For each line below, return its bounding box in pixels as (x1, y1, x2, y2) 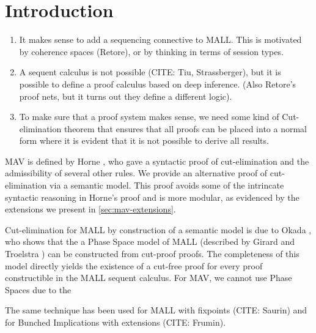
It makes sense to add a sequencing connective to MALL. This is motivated (19, 33, 302, 46)
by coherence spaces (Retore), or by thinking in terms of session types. (19, 45, 284, 58)
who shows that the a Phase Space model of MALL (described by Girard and (5, 235, 295, 248)
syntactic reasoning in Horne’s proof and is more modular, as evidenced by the (5, 190, 299, 203)
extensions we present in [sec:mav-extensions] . (5, 203, 176, 215)
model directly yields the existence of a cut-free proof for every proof (5, 259, 263, 272)
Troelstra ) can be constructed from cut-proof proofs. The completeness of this (5, 247, 299, 260)
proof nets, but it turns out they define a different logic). (19, 89, 232, 102)
